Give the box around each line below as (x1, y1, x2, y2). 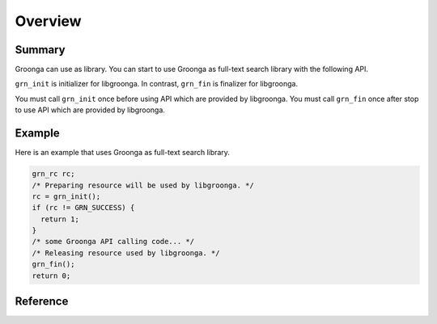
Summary (15, 43, 66, 57)
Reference (15, 295, 69, 309)
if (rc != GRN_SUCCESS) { (32, 203, 135, 212)
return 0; (32, 271, 71, 280)
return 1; (40, 214, 80, 224)
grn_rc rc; (32, 170, 75, 179)
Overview (15, 12, 82, 30)
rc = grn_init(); (32, 191, 101, 201)
